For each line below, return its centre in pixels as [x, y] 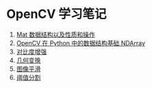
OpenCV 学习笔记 [56, 14]
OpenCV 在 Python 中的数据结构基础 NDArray [80, 43]
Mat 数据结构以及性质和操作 [55, 34]
